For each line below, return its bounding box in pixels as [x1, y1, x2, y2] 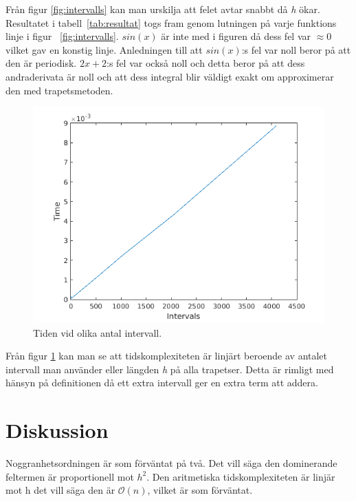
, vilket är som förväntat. [147, 483, 253, 497]
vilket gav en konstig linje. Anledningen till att [5, 42, 203, 56]
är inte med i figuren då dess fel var [161, 29, 311, 43]
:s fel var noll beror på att [241, 42, 351, 56]
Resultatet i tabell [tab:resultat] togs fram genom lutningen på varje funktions [5, 15, 337, 30]
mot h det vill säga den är [5, 483, 115, 497]
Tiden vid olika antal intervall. [33, 325, 162, 339]
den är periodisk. [5, 56, 77, 70]
